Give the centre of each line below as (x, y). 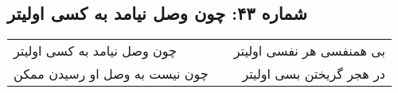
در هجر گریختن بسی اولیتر (314, 74)
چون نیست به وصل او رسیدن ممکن (111, 74)
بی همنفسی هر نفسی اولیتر (309, 51)
